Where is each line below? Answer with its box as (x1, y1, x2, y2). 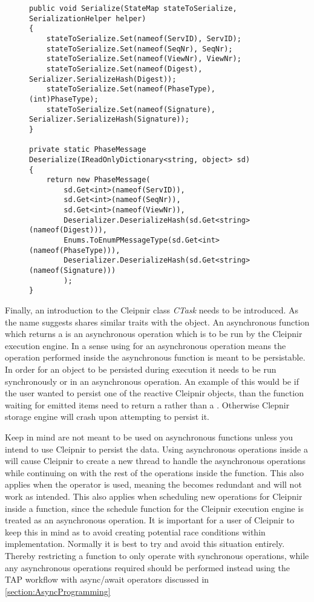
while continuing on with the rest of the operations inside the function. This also (5, 466, 304, 479)
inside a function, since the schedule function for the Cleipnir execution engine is (5, 502, 304, 514)
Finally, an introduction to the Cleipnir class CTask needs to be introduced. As (5, 304, 299, 316)
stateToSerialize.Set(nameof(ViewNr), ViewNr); (46, 54, 241, 64)
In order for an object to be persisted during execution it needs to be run (5, 363, 276, 375)
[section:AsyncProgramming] (5, 584, 111, 597)
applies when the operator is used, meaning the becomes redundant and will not (5, 478, 302, 491)
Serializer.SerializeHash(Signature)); (29, 115, 189, 124)
